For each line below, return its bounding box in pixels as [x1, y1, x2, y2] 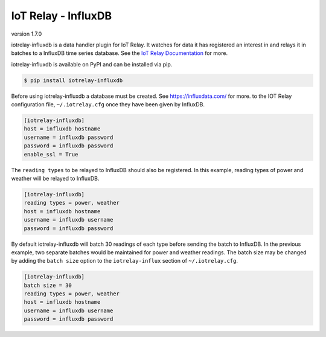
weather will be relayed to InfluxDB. [11, 175, 100, 182]
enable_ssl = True [24, 151, 78, 158]
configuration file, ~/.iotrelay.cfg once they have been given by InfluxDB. [11, 101, 205, 108]
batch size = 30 [24, 281, 72, 289]
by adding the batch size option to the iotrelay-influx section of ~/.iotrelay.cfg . [11, 257, 238, 265]
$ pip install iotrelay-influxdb [24, 77, 123, 84]
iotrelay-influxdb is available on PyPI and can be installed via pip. [11, 60, 173, 68]
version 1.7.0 [11, 30, 42, 37]
